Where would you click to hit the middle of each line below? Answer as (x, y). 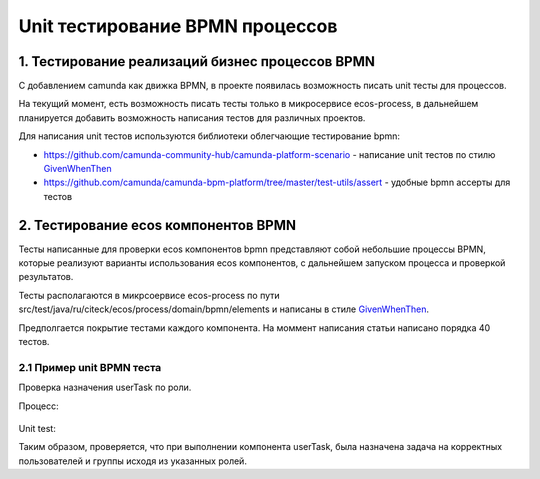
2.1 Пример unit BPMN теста (90, 367)
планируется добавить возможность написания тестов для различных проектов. (192, 117)
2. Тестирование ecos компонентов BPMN (157, 225)
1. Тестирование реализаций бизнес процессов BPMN (196, 61)
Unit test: (37, 428)
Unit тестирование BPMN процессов (178, 26)
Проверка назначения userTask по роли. (105, 387)
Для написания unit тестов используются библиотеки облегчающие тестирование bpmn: (209, 136)
